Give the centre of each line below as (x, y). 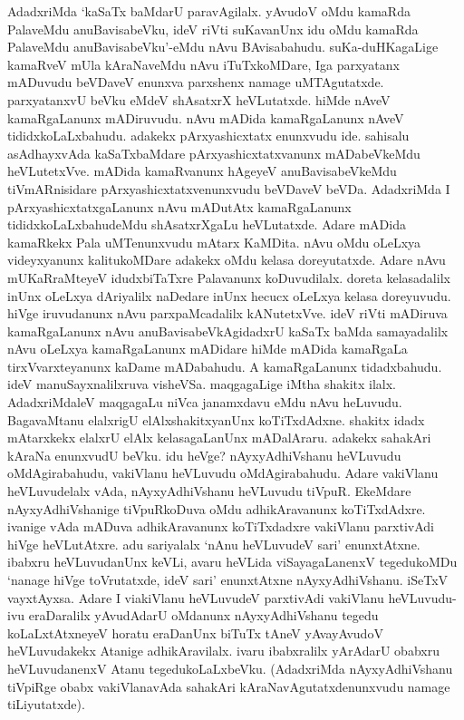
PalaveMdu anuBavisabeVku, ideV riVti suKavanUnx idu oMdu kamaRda (213, 29)
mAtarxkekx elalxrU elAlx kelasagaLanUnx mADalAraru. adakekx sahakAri (219, 438)
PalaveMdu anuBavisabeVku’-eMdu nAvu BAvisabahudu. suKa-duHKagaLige (223, 47)
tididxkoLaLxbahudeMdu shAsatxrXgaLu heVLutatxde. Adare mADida (207, 224)
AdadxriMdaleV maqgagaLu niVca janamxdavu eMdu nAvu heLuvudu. (205, 402)
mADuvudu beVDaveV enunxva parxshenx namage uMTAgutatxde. (196, 82)
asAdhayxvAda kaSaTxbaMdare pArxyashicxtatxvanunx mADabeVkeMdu (214, 153)
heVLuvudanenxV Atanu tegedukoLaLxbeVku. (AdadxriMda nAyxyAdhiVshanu (230, 668)
